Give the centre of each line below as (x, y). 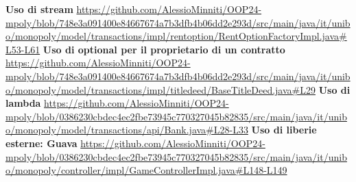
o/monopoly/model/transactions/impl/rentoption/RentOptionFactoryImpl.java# (176, 36)
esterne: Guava (41, 143)
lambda (23, 103)
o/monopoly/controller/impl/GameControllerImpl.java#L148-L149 (146, 170)
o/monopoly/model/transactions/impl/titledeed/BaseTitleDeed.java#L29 (161, 89)
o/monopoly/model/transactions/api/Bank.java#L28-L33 (127, 130)
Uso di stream (39, 9)
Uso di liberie (284, 130)
